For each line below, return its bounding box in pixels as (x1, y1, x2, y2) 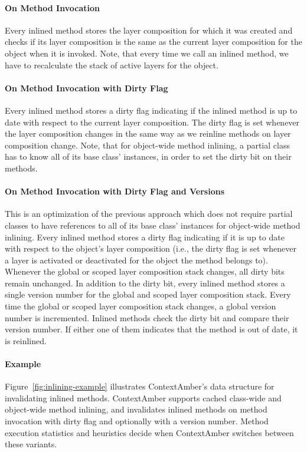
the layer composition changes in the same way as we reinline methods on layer (5, 127, 291, 140)
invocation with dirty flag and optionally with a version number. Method (5, 415, 269, 427)
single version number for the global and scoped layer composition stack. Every (5, 288, 291, 301)
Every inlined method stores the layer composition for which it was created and (5, 24, 293, 36)
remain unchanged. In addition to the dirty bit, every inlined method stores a (5, 276, 285, 289)
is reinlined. (5, 334, 47, 347)
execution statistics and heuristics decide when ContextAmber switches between (5, 426, 294, 438)
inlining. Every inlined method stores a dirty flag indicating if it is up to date (5, 230, 285, 243)
